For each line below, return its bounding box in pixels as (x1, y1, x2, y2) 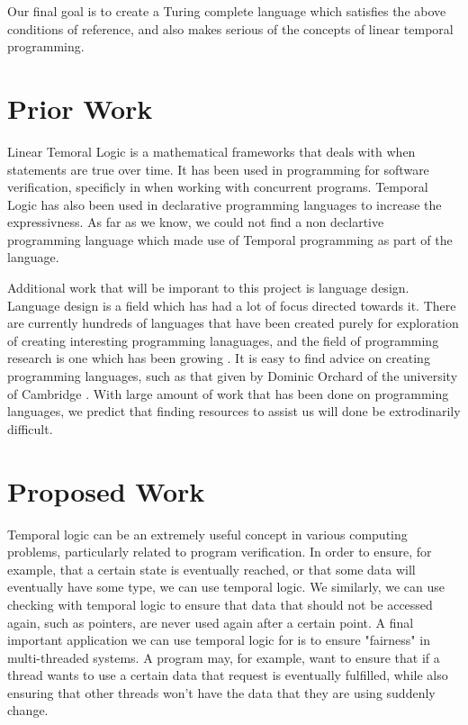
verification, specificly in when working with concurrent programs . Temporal (7, 177, 428, 196)
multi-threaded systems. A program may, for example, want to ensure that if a (7, 648, 440, 666)
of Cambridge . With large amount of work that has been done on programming (7, 384, 449, 403)
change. (7, 701, 49, 720)
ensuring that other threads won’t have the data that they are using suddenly (7, 683, 436, 702)
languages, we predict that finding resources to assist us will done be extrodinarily (7, 402, 461, 421)
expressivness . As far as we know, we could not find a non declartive (7, 213, 384, 231)
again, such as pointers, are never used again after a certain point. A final (7, 612, 414, 631)
